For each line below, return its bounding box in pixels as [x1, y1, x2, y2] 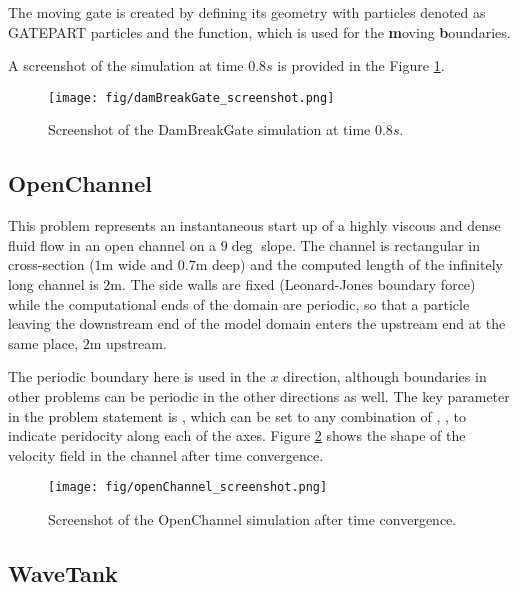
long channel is [8, 274, 99, 295]
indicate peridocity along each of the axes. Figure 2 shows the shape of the [8, 425, 466, 446]
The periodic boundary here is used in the [8, 366, 266, 387]
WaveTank [8, 558, 118, 588]
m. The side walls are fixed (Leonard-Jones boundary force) [110, 274, 476, 295]
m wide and [101, 254, 174, 275]
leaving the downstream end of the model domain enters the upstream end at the [8, 313, 506, 334]
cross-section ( [8, 254, 95, 275]
